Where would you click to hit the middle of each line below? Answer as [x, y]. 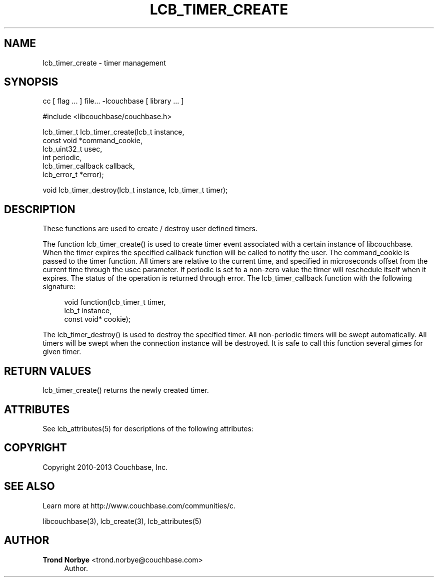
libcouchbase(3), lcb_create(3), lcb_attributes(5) [122, 521]
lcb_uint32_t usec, [72, 149]
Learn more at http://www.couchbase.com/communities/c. [139, 505]
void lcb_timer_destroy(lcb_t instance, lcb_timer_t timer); [135, 190]
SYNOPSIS [31, 82]
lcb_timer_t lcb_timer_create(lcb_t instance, [113, 132]
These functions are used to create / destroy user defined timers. [150, 229]
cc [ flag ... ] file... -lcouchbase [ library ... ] [113, 101]
